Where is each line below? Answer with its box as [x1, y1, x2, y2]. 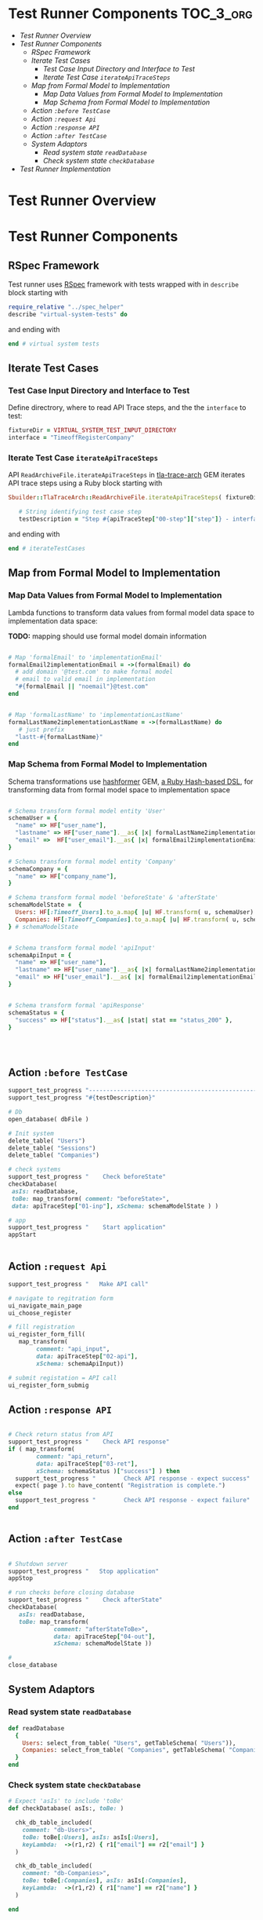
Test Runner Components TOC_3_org [8, 5, 253, 23]
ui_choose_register [8, 1309, 72, 1317]
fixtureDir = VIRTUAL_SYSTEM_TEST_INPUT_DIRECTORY [8, 426, 177, 434]
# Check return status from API [8, 1431, 113, 1439]
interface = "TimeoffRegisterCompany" [8, 433, 135, 442]
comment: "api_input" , [36, 1345, 110, 1353]
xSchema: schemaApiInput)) [36, 1359, 124, 1367]
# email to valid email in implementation [15, 675, 156, 683]
